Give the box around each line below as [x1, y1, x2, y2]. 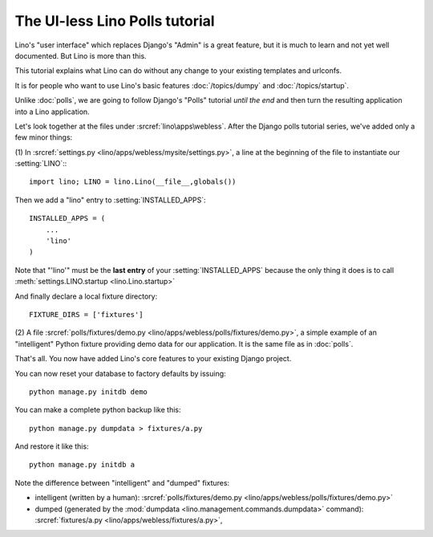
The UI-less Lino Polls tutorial [14, 12, 216, 30]
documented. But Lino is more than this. [14, 51, 148, 60]
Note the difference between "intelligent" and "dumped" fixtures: [14, 478, 230, 487]
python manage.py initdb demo [29, 387, 148, 397]
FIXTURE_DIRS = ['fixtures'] [29, 310, 144, 319]
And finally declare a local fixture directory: [14, 291, 158, 301]
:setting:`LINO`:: [14, 159, 67, 169]
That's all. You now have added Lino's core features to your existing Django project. [14, 354, 292, 364]
